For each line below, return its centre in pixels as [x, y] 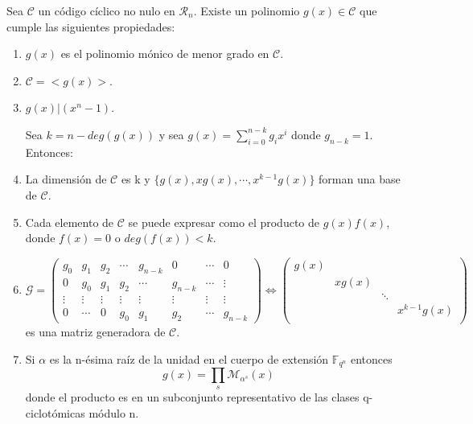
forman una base [360, 179]
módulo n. [114, 413]
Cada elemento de [70, 222]
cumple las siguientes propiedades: [91, 26]
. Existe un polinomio [247, 10]
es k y [136, 179]
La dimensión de [66, 179]
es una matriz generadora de [95, 332]
